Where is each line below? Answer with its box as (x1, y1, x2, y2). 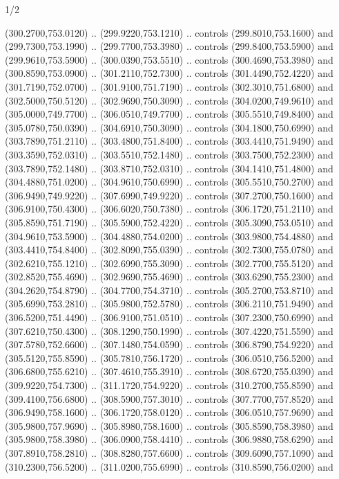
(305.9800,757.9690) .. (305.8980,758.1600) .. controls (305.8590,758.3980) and (5, 418, 333, 433)
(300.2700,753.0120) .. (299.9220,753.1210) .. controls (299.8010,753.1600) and (5, 25, 333, 39)
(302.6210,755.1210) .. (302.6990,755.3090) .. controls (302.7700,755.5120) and (5, 255, 333, 270)
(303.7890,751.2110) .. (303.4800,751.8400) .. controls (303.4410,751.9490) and (5, 134, 333, 148)
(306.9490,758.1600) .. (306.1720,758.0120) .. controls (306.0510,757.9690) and (5, 405, 333, 419)
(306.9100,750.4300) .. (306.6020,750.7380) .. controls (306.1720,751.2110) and (5, 201, 333, 216)
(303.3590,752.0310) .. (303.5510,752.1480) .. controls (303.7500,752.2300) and (5, 147, 333, 161)
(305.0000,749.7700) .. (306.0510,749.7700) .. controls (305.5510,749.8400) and (5, 107, 333, 121)
